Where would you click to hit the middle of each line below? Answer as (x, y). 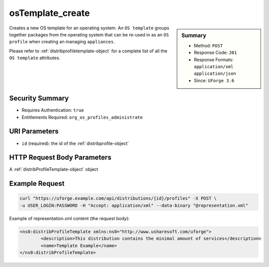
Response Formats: (214, 59)
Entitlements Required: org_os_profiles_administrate (82, 117)
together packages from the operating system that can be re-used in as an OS (89, 34)
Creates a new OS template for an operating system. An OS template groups (89, 28)
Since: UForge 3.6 (214, 80)
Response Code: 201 (215, 53)
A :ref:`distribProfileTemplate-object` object (54, 169)
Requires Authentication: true (53, 110)
